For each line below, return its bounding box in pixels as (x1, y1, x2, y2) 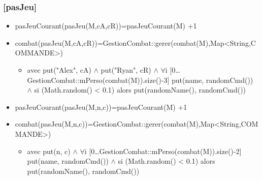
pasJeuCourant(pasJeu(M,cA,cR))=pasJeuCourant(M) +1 (15, 20, 197, 31)
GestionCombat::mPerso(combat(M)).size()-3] (27, 74, 170, 85)
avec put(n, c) (27, 145, 71, 156)
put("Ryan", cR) (101, 65, 151, 75)
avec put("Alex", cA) (27, 65, 91, 75)
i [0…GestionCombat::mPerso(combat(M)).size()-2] (84, 145, 242, 156)
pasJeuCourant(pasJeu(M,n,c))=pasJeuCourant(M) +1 (15, 101, 187, 112)
